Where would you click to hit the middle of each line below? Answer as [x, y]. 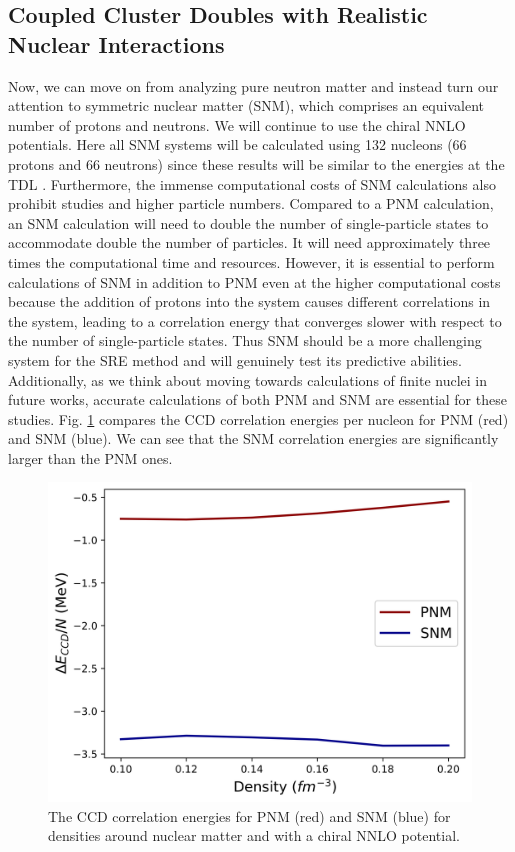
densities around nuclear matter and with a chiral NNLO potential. [254, 835]
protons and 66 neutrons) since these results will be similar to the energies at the [256, 163]
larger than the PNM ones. [90, 457]
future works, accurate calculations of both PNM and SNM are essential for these [257, 399]
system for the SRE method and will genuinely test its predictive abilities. [235, 359]
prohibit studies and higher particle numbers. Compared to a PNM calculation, [251, 203]
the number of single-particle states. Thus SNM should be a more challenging [245, 340]
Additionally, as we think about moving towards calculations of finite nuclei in [248, 379]
